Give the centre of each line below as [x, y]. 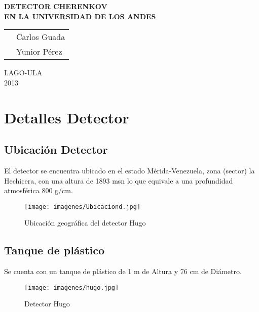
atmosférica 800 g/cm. [39, 190]
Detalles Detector [67, 117]
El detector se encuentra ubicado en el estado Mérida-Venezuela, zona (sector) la [129, 170]
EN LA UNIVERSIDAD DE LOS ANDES [80, 16]
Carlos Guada [41, 37]
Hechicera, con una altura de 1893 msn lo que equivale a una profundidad [119, 180]
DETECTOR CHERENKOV [56, 6]
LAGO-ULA [23, 73]
